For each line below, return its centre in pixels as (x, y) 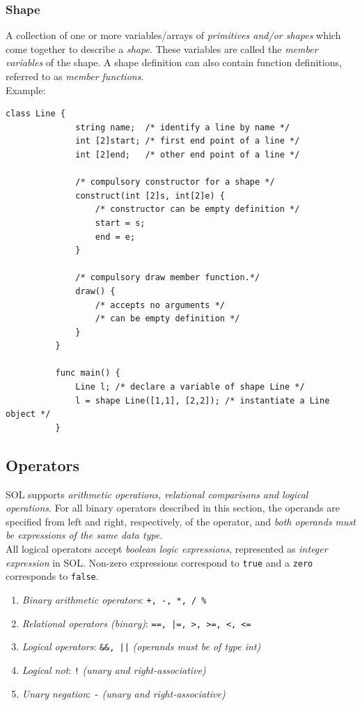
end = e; (115, 237)
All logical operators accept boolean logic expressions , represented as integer (167, 549)
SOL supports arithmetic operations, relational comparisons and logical (157, 494)
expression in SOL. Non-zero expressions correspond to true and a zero (159, 562)
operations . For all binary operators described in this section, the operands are (173, 508)
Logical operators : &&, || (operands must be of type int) (141, 646)
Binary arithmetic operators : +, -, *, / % (114, 599)
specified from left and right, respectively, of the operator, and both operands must (181, 521)
